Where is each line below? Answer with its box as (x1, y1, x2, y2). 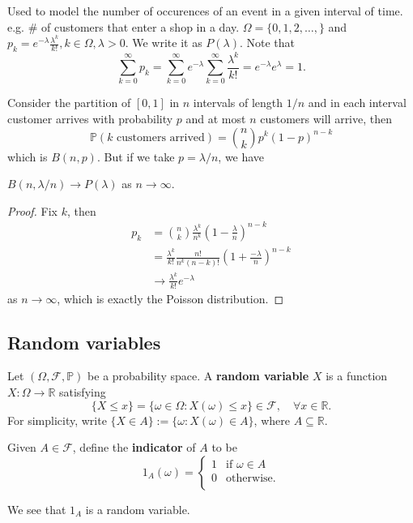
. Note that (239, 34, 296, 51)
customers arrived (117, 131, 205, 144)
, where (253, 411, 290, 428)
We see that (7, 500, 66, 517)
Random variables (7, 329, 161, 354)
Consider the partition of (7, 94, 131, 111)
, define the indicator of (72, 439, 196, 456)
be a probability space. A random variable (87, 367, 309, 384)
